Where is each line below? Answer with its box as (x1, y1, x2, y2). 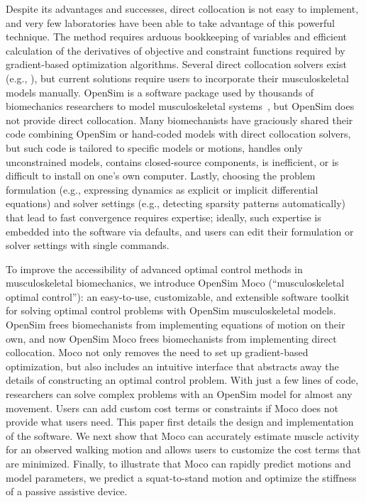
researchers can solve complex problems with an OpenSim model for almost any (6, 387, 353, 402)
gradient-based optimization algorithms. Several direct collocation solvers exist (6, 57, 347, 72)
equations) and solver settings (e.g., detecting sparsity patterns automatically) (6, 196, 345, 211)
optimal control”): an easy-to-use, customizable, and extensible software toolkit (6, 289, 350, 304)
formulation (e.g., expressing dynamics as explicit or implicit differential (6, 182, 318, 197)
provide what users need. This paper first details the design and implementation (6, 414, 354, 429)
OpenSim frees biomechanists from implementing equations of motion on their (6, 317, 345, 332)
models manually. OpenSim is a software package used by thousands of (6, 84, 314, 99)
